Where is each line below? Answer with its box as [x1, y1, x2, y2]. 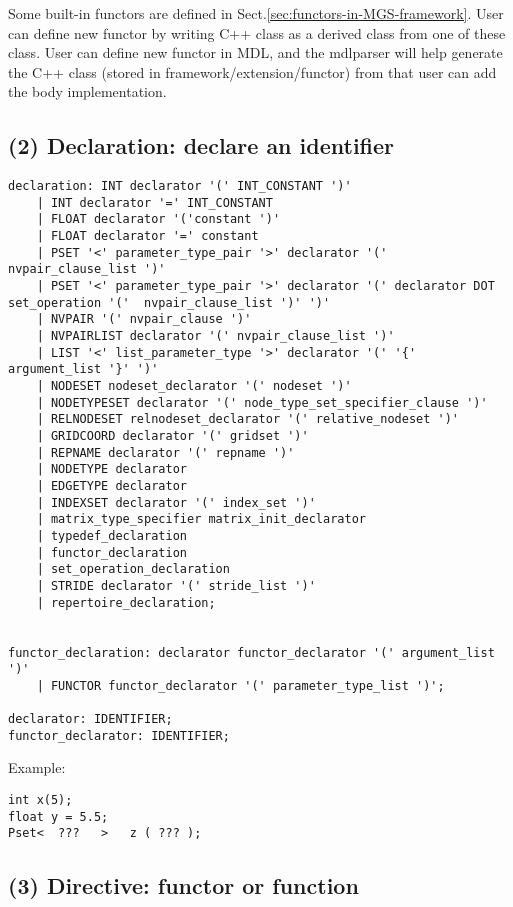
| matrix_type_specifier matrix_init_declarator [36, 512, 366, 527]
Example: [8, 757, 66, 778]
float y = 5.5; [8, 809, 109, 824]
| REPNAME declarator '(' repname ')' [36, 445, 295, 460]
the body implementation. [8, 81, 167, 102]
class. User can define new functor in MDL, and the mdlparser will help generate [8, 42, 503, 63]
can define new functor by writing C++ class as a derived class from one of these [8, 22, 506, 43]
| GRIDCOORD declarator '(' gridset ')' [36, 429, 309, 444]
